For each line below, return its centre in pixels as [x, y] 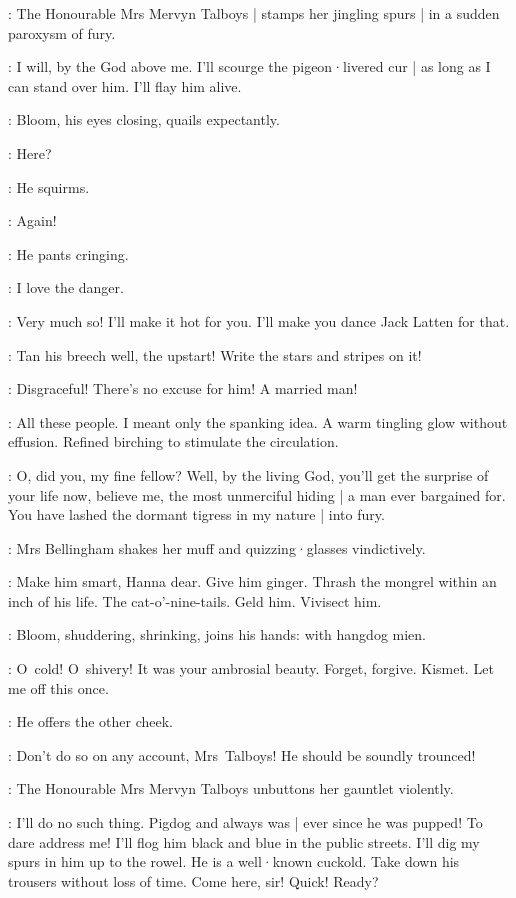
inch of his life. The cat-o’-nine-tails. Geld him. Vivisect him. [195, 600]
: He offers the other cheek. [91, 721]
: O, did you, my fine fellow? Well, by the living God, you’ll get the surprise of [248, 474]
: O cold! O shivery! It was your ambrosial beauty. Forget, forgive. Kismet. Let [251, 668]
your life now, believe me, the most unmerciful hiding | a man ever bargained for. [257, 494]
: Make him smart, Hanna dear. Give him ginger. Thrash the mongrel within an [252, 581]
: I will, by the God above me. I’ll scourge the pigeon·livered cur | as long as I [249, 66]
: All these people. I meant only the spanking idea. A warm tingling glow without [258, 421]
